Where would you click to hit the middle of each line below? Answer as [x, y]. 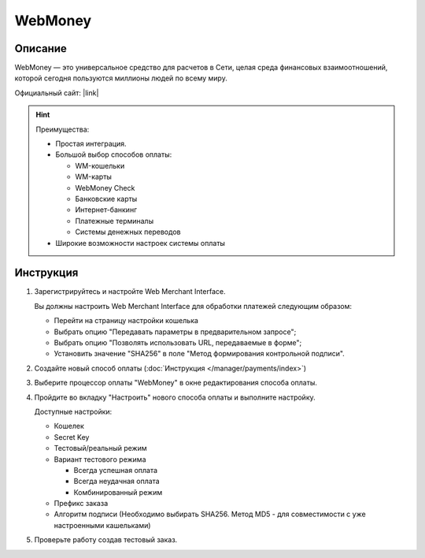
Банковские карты [106, 199]
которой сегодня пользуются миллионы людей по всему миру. [121, 78]
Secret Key [72, 437]
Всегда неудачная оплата [117, 482]
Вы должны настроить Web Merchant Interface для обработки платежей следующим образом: [193, 306]
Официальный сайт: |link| [57, 93]
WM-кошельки [100, 166]
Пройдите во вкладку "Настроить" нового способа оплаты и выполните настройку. [175, 397]
